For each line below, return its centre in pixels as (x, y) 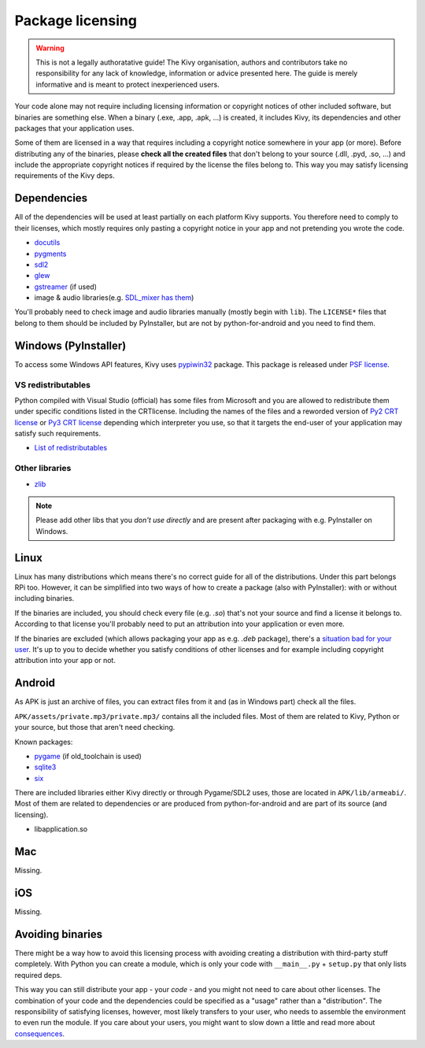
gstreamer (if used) (66, 287)
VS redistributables (52, 384)
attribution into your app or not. (65, 661)
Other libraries (43, 468)
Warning (50, 48)
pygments (50, 254)
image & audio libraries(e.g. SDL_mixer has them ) (114, 298)
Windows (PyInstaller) (70, 345)
